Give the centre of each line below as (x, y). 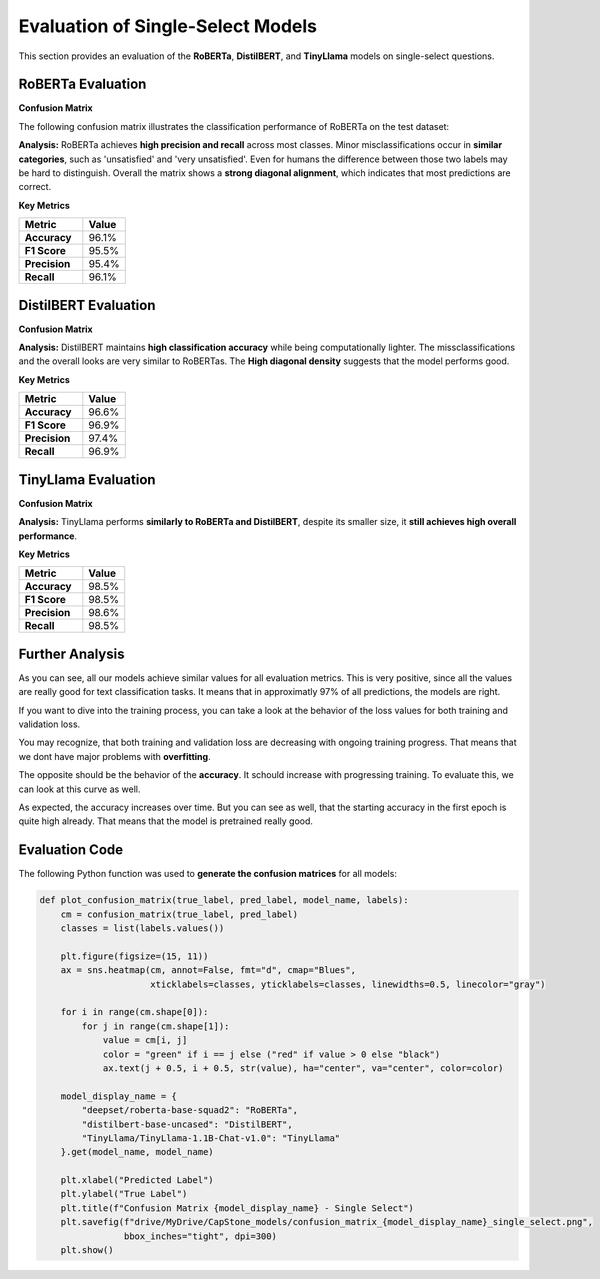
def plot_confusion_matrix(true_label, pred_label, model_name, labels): (224, 900)
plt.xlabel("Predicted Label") (137, 1180)
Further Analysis (71, 653)
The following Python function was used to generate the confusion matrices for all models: (207, 874)
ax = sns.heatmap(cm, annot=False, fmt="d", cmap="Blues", (208, 970)
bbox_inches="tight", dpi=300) (200, 1236)
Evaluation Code (71, 850)
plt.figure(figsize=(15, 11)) (134, 956)
